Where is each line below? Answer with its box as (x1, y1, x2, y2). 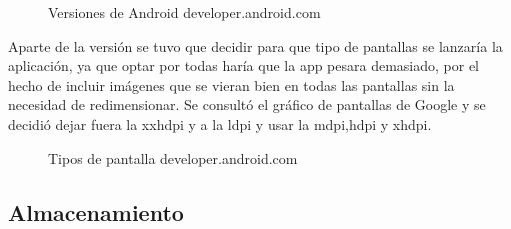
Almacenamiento (8, 196, 184, 227)
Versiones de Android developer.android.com (48, 2, 321, 22)
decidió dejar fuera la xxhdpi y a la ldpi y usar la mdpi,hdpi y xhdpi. (8, 113, 432, 134)
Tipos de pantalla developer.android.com (48, 147, 298, 168)
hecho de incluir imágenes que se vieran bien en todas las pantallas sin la (8, 74, 455, 95)
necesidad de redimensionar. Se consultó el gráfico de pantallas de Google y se (8, 94, 486, 115)
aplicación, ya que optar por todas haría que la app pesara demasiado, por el (8, 55, 480, 76)
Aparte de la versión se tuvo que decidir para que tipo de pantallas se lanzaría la (8, 35, 503, 56)
